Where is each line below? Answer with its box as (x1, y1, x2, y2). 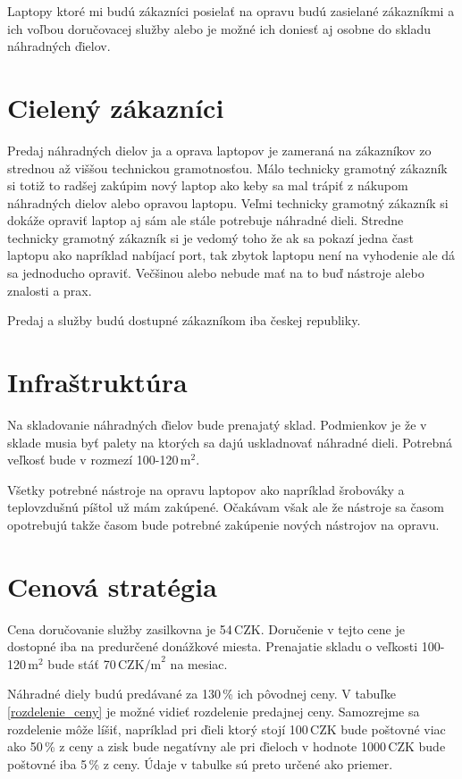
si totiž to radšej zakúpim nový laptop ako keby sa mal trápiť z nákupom (7, 176, 408, 195)
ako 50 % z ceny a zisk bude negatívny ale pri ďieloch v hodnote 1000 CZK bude (7, 737, 446, 756)
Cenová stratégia (7, 567, 217, 604)
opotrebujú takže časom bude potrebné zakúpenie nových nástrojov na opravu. (7, 515, 440, 533)
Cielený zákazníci (7, 88, 224, 125)
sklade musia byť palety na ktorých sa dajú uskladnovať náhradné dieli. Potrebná (7, 432, 453, 451)
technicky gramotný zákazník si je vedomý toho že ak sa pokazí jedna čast (7, 228, 414, 247)
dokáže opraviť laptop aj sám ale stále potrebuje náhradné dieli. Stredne (7, 211, 404, 230)
